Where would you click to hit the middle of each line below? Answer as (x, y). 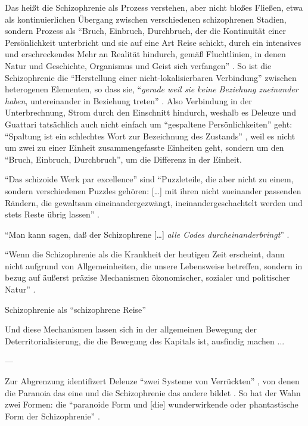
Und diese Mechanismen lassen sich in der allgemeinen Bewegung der (131, 329)
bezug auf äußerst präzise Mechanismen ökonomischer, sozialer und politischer (147, 277)
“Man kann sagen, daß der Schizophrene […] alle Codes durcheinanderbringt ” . (147, 234)
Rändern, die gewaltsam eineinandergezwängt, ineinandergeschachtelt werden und (154, 202)
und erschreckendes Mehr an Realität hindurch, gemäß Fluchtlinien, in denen (145, 54)
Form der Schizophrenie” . (52, 416)
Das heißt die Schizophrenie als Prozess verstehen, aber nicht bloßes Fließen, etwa (154, 7)
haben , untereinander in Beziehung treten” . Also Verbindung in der (128, 100)
